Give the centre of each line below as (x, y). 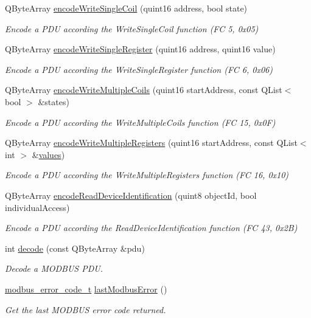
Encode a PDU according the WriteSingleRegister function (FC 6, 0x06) (139, 69)
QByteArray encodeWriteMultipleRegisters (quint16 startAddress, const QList (151, 143)
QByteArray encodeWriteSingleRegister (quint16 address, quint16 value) (140, 49)
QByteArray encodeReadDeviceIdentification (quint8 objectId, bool (131, 195)
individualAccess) (37, 207)
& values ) (48, 154)
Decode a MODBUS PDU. (54, 268)
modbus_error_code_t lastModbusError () (86, 289)
